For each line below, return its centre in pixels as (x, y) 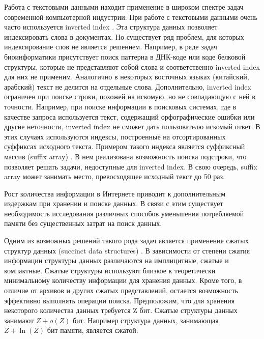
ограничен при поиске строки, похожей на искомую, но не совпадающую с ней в (130, 96)
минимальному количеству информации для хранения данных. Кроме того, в (123, 280)
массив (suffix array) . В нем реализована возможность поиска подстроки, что (125, 156)
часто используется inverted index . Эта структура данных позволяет (111, 27)
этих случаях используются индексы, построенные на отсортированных (115, 136)
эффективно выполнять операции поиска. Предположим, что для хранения (120, 300)
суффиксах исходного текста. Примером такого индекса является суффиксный (125, 146)
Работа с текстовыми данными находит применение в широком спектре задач (124, 7)
